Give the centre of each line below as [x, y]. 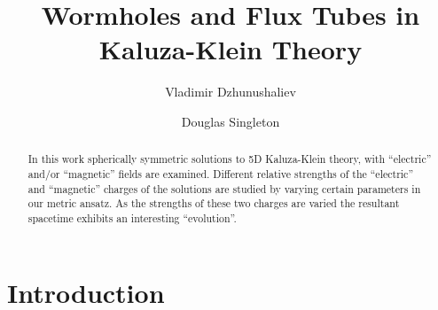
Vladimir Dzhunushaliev [231, 92]
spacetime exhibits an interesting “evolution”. [132, 217]
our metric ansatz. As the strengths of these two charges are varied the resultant [214, 203]
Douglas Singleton [231, 121]
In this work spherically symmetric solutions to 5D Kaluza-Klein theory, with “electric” [230, 159]
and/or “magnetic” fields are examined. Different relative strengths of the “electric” [220, 173]
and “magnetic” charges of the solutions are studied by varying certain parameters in [224, 188]
